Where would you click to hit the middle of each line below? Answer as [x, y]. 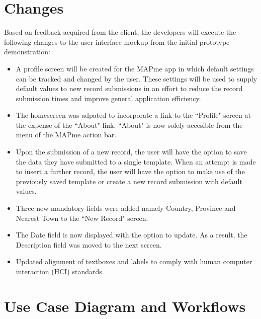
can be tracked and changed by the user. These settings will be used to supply [137, 78]
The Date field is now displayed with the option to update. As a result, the [132, 235]
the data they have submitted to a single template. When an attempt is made [136, 161]
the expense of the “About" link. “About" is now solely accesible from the [129, 125]
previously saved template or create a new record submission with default [129, 181]
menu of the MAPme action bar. [66, 135]
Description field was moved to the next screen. [89, 244]
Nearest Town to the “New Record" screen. [82, 218]
